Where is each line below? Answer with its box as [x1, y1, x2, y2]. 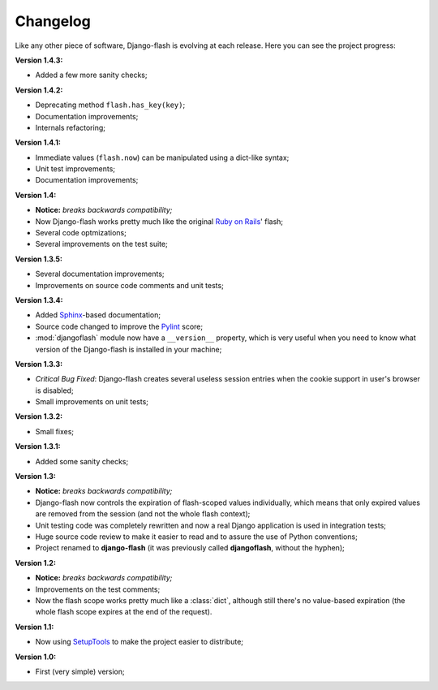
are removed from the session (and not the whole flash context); [35, 509, 251, 519]
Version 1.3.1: [15, 442, 61, 451]
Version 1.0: [15, 652, 57, 662]
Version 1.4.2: [15, 85, 63, 95]
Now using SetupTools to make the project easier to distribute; [35, 637, 243, 647]
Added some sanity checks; [35, 456, 129, 466]
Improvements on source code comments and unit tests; [35, 280, 225, 290]
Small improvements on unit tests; [35, 397, 149, 407]
